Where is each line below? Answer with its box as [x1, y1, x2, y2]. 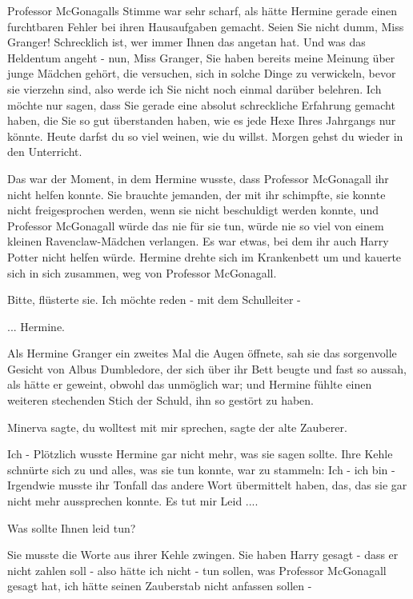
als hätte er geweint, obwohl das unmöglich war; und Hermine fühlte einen [7, 376, 372, 393]
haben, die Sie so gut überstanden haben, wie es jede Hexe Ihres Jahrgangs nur [7, 112, 396, 129]
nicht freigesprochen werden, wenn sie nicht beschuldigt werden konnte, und [7, 202, 379, 218]
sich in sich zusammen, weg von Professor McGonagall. [7, 264, 277, 281]
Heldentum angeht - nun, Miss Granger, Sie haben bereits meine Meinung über [7, 49, 395, 66]
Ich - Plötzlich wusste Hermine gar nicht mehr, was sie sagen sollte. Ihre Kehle [7, 445, 393, 462]
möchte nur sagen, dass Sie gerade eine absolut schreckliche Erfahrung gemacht [7, 96, 395, 113]
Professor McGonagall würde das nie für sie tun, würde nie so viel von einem [7, 217, 384, 234]
